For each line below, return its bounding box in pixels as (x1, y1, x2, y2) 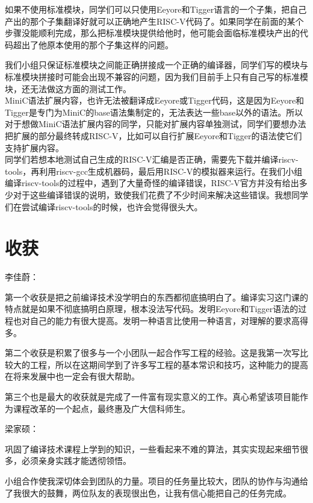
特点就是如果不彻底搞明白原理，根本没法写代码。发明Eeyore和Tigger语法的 (5, 302, 299, 315)
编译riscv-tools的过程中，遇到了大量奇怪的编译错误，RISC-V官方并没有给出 (5, 177, 299, 189)
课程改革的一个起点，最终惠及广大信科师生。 (13, 402, 190, 414)
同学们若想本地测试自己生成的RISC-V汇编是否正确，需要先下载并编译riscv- (5, 153, 299, 166)
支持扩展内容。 (5, 141, 64, 154)
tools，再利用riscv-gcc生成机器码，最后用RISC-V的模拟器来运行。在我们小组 (5, 164, 303, 177)
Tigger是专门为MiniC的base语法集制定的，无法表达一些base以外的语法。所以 (5, 105, 303, 118)
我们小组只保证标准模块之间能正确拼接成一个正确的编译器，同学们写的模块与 (5, 58, 308, 71)
